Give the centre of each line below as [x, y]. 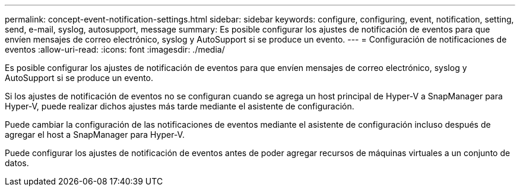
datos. [17, 163]
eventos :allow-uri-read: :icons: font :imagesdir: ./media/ [115, 49]
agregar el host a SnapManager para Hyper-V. [95, 135]
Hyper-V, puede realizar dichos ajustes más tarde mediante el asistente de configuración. [180, 106]
